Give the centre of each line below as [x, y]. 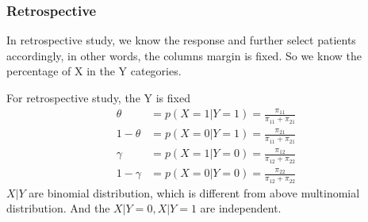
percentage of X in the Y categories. [94, 71]
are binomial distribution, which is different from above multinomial [194, 192]
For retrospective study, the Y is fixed [98, 98]
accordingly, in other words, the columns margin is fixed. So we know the [184, 55]
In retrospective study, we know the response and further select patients [181, 40]
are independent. [241, 208]
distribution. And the [58, 208]
